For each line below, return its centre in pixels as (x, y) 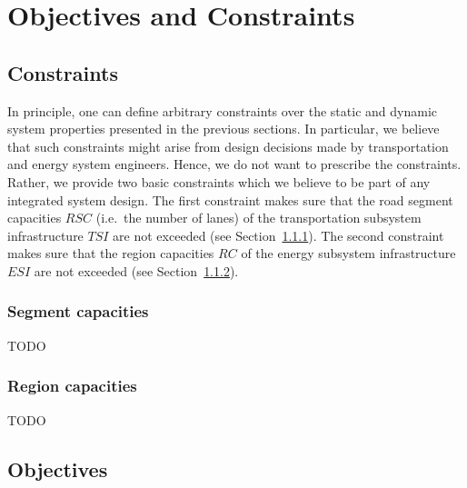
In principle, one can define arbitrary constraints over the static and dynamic (222, 110)
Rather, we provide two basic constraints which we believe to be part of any (219, 181)
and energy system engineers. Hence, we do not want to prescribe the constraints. (234, 164)
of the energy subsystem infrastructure (348, 253)
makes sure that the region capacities (111, 253)
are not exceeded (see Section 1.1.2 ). (136, 270)
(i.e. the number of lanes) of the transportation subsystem (258, 218)
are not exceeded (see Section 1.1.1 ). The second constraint (278, 235)
